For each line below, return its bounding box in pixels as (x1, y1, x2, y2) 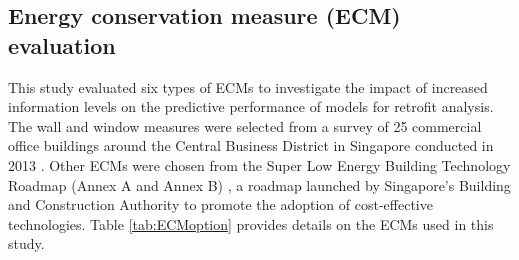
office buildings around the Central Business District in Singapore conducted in (8, 135, 494, 156)
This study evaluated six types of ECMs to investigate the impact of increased (8, 76, 488, 97)
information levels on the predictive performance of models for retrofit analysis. (8, 96, 494, 117)
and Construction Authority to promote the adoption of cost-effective (8, 194, 433, 215)
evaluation (8, 29, 116, 60)
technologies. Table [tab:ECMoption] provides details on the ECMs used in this (8, 213, 494, 234)
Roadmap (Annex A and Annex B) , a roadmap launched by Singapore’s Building (8, 174, 511, 195)
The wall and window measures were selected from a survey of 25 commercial (8, 115, 482, 136)
